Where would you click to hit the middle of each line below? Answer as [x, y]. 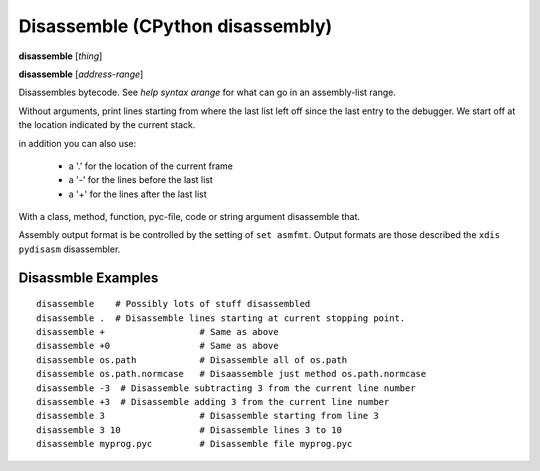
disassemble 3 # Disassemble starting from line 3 [207, 416]
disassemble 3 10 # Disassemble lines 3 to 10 [189, 429]
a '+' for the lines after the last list [137, 194]
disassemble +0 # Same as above [157, 346]
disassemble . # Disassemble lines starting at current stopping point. [221, 318]
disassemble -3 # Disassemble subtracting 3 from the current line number [226, 388]
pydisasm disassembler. [69, 249]
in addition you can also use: [77, 143]
